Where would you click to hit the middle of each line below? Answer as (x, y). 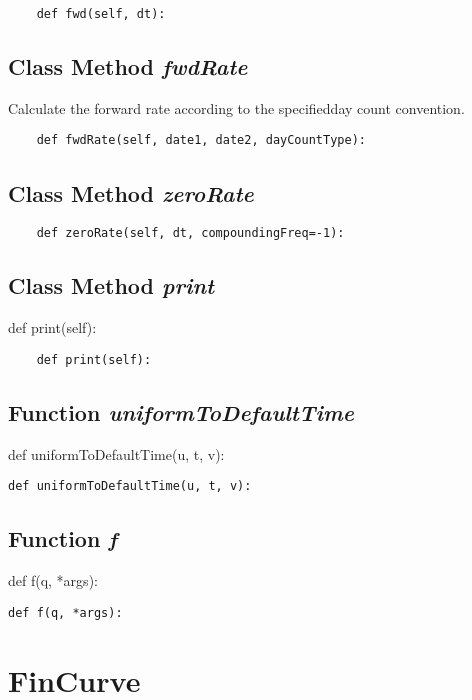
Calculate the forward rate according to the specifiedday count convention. (236, 107)
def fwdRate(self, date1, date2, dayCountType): (201, 140)
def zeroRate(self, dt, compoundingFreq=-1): (190, 233)
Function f (62, 538)
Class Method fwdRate (128, 66)
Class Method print (111, 285)
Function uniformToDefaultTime (181, 411)
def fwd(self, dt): (101, 14)
